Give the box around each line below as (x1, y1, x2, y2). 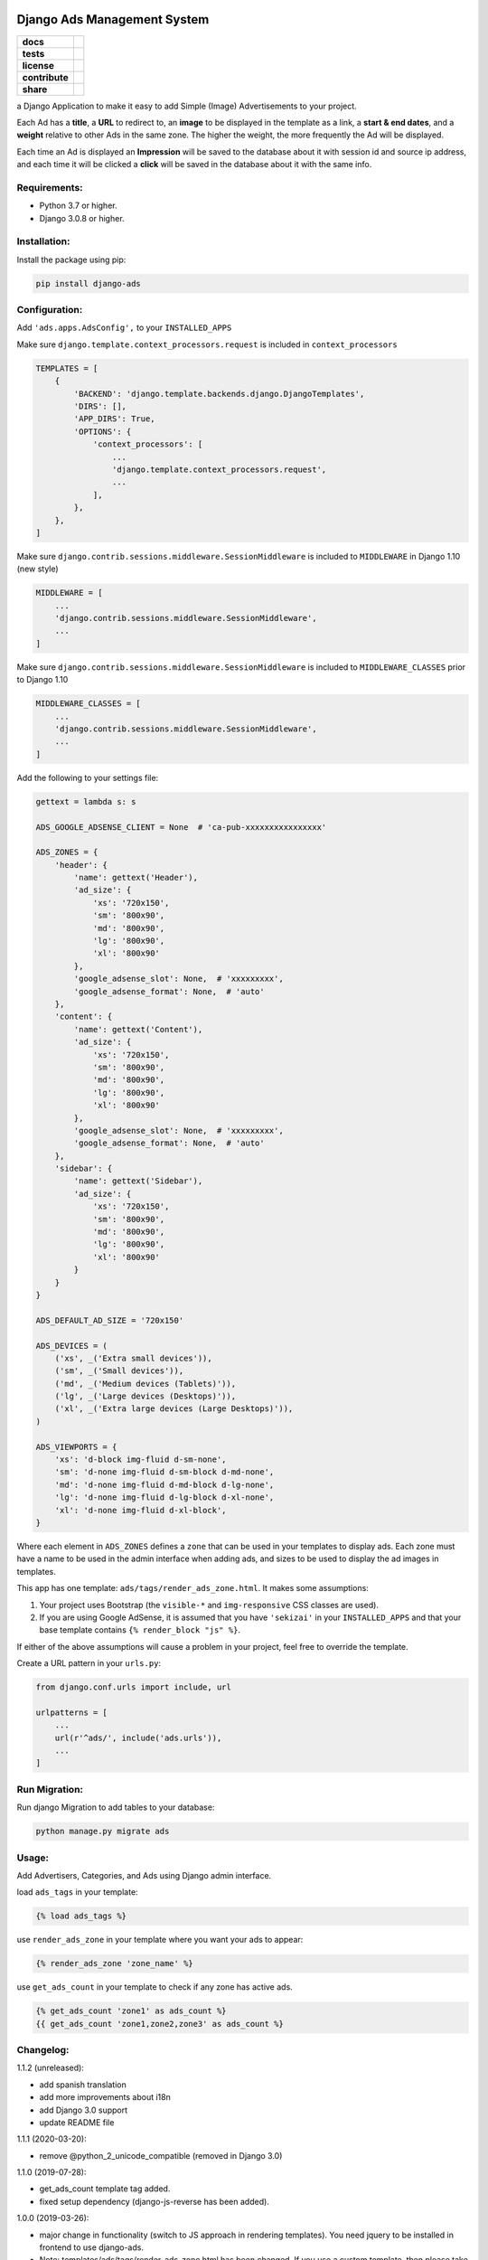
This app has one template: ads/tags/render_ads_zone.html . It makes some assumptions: (16, 1583, 370, 1594)
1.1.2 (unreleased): (16, 2062, 85, 2074)
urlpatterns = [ (35, 1707, 108, 1718)
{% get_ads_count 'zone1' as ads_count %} (35, 2006, 227, 2016)
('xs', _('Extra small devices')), (54, 1352, 212, 1363)
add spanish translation (39, 2079, 127, 2090)
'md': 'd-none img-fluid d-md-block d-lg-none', (54, 1479, 275, 1490)
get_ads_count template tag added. (39, 2183, 171, 2194)
